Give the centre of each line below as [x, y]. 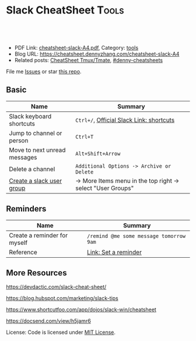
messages [23, 157]
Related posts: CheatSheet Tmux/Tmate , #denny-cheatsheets [89, 60]
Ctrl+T [85, 137]
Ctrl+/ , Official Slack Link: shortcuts [125, 120]
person [19, 140]
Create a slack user [36, 180]
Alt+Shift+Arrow [98, 154]
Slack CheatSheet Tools [65, 10]
